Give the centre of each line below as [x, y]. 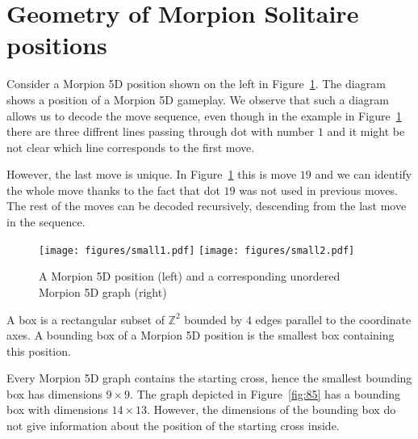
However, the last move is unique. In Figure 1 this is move [152, 174]
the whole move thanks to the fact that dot [113, 190]
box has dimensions [54, 393]
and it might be [366, 131]
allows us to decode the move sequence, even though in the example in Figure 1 [204, 115]
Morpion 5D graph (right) [103, 291]
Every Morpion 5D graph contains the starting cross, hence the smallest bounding [209, 378]
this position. [39, 350]
